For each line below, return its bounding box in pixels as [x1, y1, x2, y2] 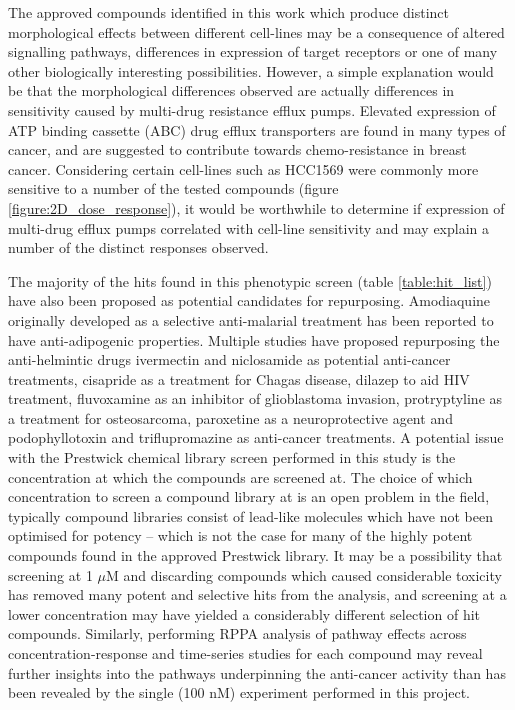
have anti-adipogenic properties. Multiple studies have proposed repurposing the [8, 329, 500, 350]
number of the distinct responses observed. [8, 237, 269, 258]
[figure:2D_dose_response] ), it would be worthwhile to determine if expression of [8, 197, 505, 218]
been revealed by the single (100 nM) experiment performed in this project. [8, 682, 470, 703]
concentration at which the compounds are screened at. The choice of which [8, 466, 473, 487]
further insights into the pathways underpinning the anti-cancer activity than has [8, 662, 506, 683]
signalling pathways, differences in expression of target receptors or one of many [8, 41, 498, 62]
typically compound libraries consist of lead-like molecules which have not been [8, 505, 493, 526]
